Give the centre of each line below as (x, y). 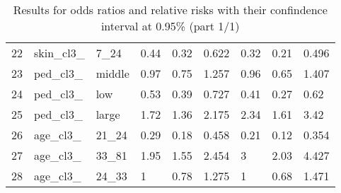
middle (112, 73)
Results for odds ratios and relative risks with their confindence (170, 10)
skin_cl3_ (59, 53)
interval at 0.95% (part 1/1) (170, 26)
